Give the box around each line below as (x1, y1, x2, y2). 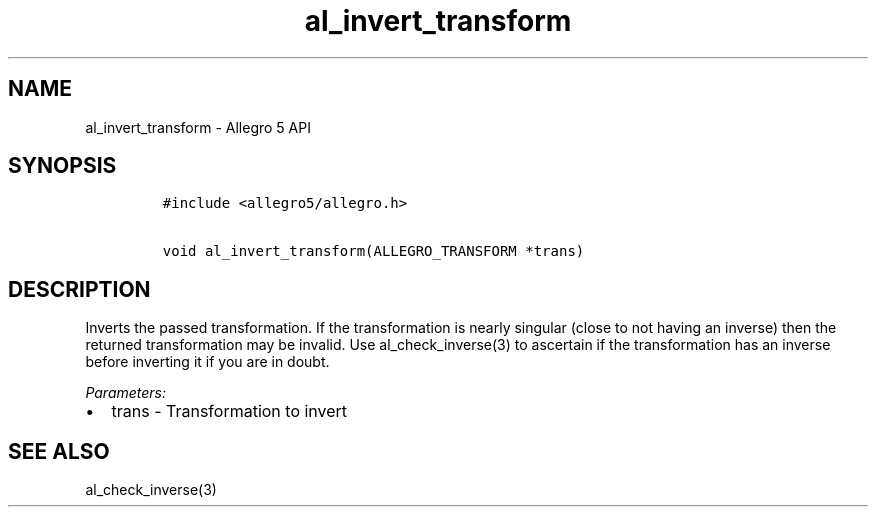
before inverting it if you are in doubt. (85, 353, 330, 371)
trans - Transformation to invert (111, 401, 348, 422)
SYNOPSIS (8, 153, 117, 179)
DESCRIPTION (8, 276, 151, 302)
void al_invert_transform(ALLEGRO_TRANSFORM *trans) (162, 243, 585, 260)
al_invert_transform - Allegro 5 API (85, 118, 311, 136)
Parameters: (85, 384, 167, 402)
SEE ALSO (8, 438, 110, 464)
